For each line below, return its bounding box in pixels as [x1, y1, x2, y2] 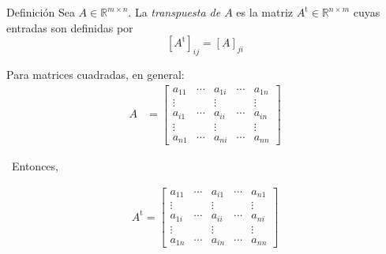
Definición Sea [6, 4, 75, 20]
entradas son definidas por [6, 19, 133, 35]
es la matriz [236, 4, 294, 20]
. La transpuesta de [128, 4, 221, 20]
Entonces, [11, 158, 58, 174]
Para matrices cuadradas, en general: [6, 65, 185, 82]
